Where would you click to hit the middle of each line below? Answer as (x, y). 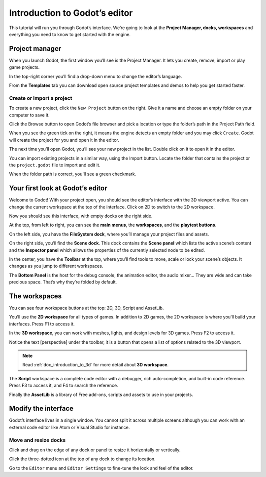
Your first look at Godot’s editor (58, 188)
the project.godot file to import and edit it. (55, 165)
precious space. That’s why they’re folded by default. (63, 282)
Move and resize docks (37, 440)
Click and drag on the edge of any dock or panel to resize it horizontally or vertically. (95, 450)
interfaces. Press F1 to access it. (42, 324)
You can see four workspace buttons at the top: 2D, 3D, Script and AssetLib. (86, 308)
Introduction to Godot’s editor (71, 13)
